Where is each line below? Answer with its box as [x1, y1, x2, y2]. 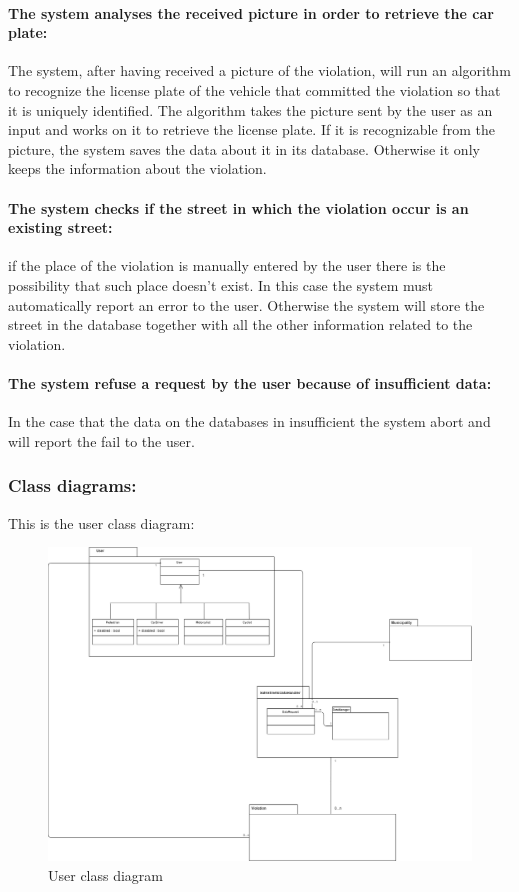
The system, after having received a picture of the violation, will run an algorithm [8, 60, 511, 81]
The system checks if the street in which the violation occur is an [8, 197, 469, 218]
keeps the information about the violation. [8, 158, 267, 179]
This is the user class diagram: [8, 512, 195, 533]
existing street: [8, 217, 113, 238]
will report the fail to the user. [8, 430, 195, 451]
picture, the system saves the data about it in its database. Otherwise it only [8, 138, 480, 159]
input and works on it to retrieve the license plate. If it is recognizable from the [8, 119, 495, 140]
